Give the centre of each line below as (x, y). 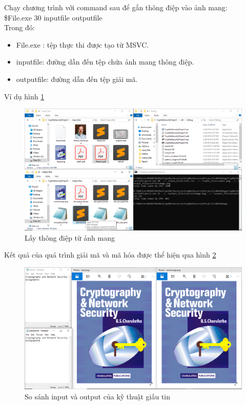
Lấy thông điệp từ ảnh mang (70, 237)
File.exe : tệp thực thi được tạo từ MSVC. (83, 44)
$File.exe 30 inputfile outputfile (53, 17)
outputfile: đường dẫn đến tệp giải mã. (77, 79)
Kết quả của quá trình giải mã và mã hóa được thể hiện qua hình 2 (110, 255)
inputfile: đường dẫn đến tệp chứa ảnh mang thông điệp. (105, 62)
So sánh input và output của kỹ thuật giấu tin (98, 396)
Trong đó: (19, 27)
